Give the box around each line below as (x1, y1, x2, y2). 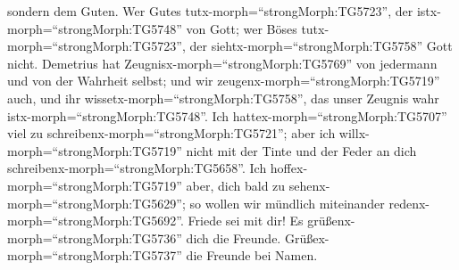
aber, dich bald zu (186, 176, 286, 194)
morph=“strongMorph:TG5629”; (7, 193, 186, 212)
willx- (338, 124, 370, 143)
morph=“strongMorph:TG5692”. (7, 211, 184, 230)
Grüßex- (284, 228, 330, 247)
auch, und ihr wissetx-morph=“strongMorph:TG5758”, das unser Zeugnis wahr (7, 88, 439, 107)
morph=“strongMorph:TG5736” (7, 228, 182, 247)
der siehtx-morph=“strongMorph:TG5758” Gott (189, 37, 453, 55)
